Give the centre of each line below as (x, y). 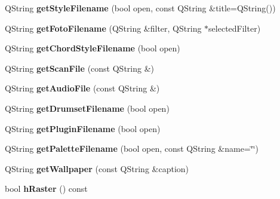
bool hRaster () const (46, 189)
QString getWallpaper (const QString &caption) (97, 168)
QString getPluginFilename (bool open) (83, 128)
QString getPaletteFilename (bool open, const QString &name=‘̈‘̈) (132, 149)
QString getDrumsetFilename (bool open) (87, 108)
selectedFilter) (235, 28)
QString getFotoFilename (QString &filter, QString (103, 28)
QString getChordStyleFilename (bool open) (93, 48)
